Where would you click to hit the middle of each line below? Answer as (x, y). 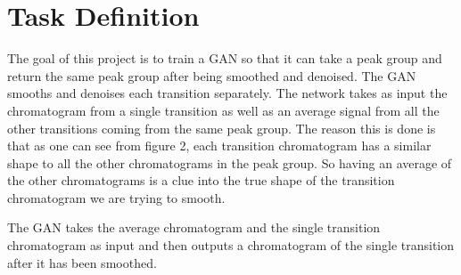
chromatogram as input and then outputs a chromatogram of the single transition (231, 245)
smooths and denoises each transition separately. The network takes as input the (227, 93)
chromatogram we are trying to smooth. (116, 197)
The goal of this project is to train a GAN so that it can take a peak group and (225, 58)
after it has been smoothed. (82, 262)
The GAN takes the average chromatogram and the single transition (194, 227)
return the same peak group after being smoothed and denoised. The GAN (212, 75)
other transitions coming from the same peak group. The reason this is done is (222, 128)
